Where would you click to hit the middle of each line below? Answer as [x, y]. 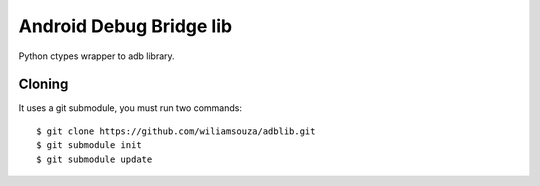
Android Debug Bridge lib [125, 26]
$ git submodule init [89, 145]
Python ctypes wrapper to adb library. [96, 56]
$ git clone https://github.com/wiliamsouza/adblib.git [176, 131]
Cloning [43, 84]
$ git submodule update [94, 159]
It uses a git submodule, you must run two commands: [130, 108]
